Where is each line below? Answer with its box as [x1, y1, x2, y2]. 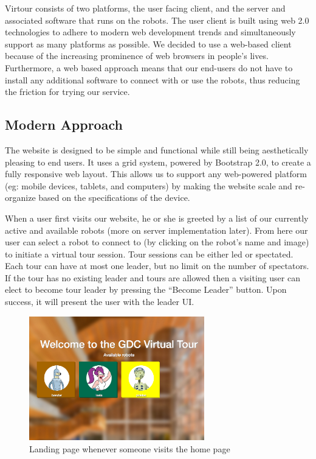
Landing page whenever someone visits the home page [29, 442, 230, 455]
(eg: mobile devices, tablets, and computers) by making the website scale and [5, 179, 292, 192]
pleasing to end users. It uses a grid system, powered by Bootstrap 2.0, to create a [5, 155, 311, 168]
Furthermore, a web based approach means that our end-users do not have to [5, 61, 293, 74]
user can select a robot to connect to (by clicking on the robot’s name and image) [5, 236, 309, 248]
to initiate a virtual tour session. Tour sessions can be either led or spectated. [5, 247, 294, 260]
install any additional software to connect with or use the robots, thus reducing [5, 73, 300, 86]
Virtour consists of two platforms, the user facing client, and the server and [5, 2, 286, 14]
